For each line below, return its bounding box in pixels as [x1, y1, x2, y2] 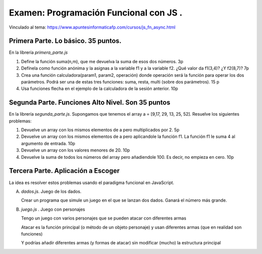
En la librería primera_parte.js [9, 50, 68, 55]
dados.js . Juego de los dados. [21, 188, 82, 194]
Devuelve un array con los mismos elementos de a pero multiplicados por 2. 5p [21, 127, 180, 133]
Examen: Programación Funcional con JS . [9, 7, 183, 18]
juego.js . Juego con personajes [21, 206, 85, 212]
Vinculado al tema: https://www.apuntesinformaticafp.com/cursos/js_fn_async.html [9, 24, 176, 30]
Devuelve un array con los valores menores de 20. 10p [21, 147, 131, 153]
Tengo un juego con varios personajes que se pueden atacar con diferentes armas [21, 215, 186, 221]
